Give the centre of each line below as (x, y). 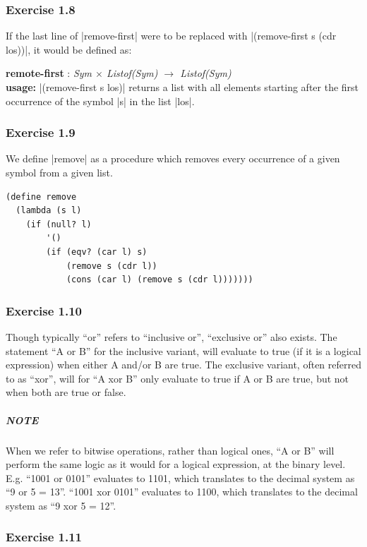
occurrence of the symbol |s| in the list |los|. (100, 101)
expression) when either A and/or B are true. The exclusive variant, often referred (183, 365)
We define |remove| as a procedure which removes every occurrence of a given (173, 158)
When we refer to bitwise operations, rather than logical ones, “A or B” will (170, 450)
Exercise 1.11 (44, 537)
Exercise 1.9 (41, 132)
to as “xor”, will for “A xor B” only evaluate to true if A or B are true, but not (178, 378)
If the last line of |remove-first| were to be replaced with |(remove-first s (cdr (171, 36)
